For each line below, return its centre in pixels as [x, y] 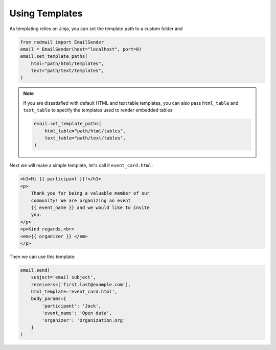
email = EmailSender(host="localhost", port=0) [81, 49]
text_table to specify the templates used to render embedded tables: [98, 110]
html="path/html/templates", [67, 63]
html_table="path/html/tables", [85, 131]
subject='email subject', [63, 277]
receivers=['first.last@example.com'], [81, 284]
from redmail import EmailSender [62, 42]
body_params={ [49, 299]
